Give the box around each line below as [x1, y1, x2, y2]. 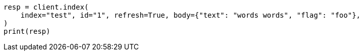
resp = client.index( [4, 3, 89, 11]
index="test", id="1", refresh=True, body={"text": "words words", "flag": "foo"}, [20, 11, 361, 19]
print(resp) [4, 27, 50, 35]
